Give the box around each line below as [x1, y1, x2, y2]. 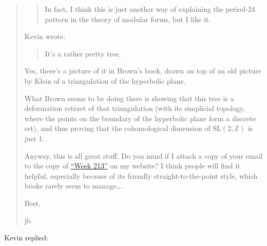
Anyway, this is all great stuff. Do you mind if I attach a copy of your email [24, 150, 263, 161]
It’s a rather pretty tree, [45, 48, 121, 59]
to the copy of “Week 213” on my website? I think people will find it [24, 160, 240, 171]
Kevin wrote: [24, 31, 65, 42]
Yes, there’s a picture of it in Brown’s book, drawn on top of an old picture [24, 65, 261, 76]
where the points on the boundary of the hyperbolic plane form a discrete [24, 112, 256, 123]
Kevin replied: [4, 232, 49, 243]
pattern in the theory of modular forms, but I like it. [45, 13, 211, 24]
